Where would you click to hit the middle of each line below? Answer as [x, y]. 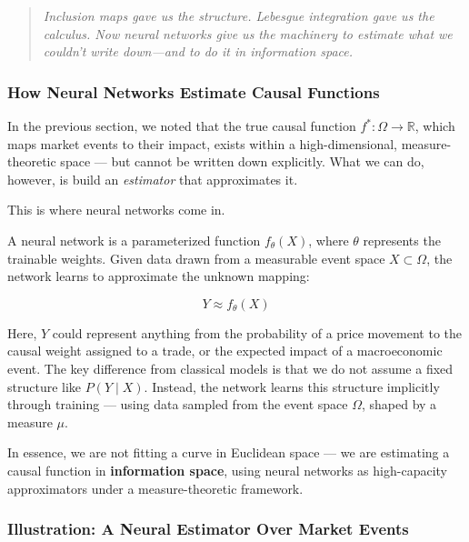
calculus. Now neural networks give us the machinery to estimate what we [248, 33]
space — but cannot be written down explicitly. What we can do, [242, 161]
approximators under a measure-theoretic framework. [155, 488]
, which [435, 125]
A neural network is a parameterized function [134, 240]
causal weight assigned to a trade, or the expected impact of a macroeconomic [225, 351]
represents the [402, 240]
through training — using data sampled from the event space [178, 404]
